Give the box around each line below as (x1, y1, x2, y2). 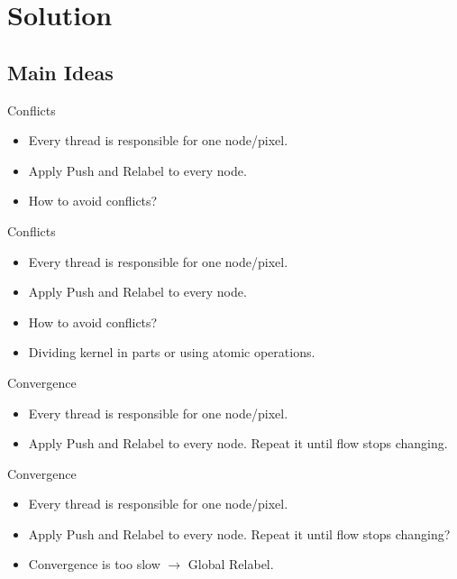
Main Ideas (7, 58, 114, 86)
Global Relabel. (187, 555, 274, 574)
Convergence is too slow (28, 555, 160, 574)
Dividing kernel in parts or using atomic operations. (28, 343, 315, 362)
